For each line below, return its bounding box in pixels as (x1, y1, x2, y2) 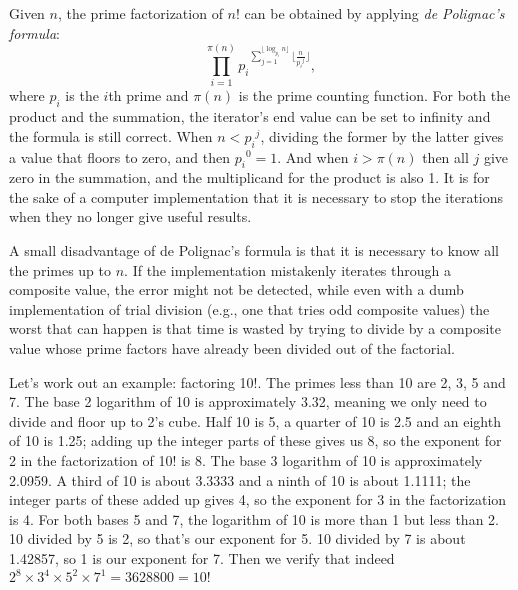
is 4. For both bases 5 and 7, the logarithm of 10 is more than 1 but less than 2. (9, 508, 499, 529)
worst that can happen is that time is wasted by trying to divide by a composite (9, 318, 502, 339)
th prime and (108, 85, 189, 106)
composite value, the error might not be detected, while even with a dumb (9, 279, 464, 300)
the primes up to (9, 259, 112, 280)
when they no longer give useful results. (9, 206, 252, 227)
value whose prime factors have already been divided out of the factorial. (9, 338, 455, 359)
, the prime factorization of (57, 3, 223, 23)
